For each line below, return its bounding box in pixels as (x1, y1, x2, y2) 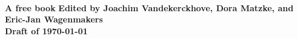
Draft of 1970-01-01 (5, 24, 88, 37)
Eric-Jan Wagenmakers (5, 13, 103, 25)
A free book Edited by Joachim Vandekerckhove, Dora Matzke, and (5, 1, 294, 14)
